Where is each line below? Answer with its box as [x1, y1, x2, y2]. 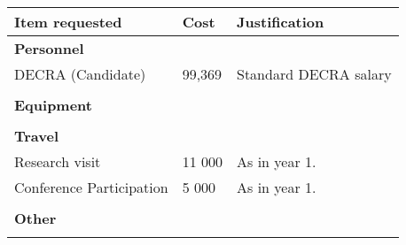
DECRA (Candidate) [14, 64, 146, 84]
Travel [14, 126, 59, 146]
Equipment [14, 95, 92, 115]
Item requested [14, 11, 122, 32]
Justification [237, 11, 324, 32]
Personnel [14, 38, 84, 58]
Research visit [14, 151, 101, 172]
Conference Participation [14, 177, 168, 197]
